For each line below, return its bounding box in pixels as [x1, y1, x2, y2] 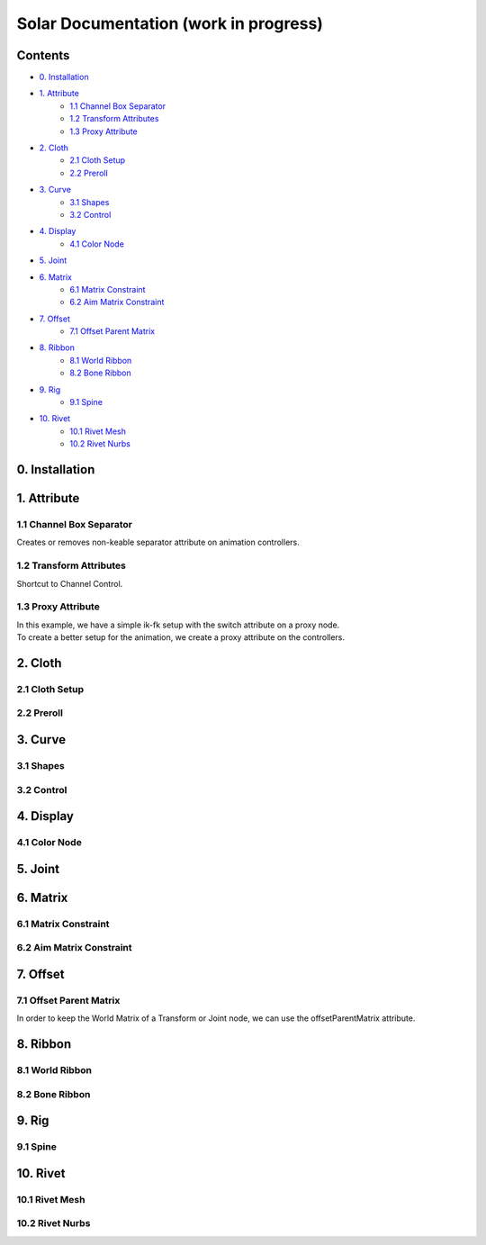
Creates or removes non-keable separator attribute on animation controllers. [16, 537, 301, 548]
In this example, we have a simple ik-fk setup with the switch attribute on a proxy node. [16, 619, 340, 630]
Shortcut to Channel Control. [16, 578, 123, 589]
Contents [16, 48, 70, 63]
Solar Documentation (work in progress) [16, 14, 324, 33]
